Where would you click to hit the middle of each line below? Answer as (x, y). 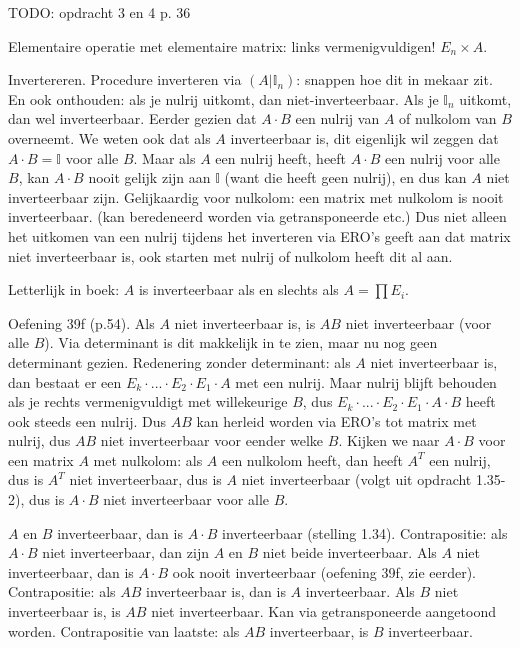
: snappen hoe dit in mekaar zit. (394, 79)
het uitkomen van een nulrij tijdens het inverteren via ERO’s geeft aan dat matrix (259, 235)
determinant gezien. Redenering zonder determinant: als (179, 361)
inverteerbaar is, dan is (216, 591)
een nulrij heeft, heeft (281, 157)
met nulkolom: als (148, 459)
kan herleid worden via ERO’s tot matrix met (336, 420)
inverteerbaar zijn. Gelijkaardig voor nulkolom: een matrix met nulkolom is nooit (256, 196)
